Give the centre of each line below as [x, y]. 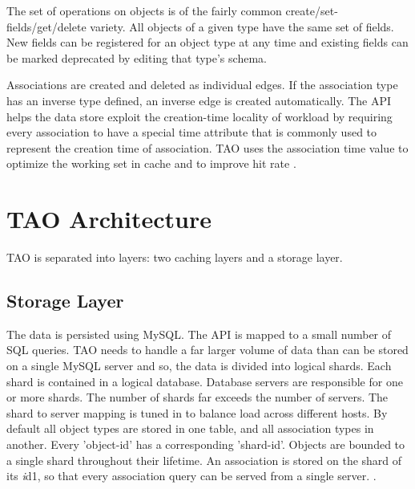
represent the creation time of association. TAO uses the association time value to [207, 147]
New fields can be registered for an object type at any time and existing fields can [207, 42]
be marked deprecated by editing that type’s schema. [137, 57]
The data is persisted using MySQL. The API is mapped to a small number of [199, 334]
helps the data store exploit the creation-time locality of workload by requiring [199, 116]
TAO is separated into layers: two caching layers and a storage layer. [175, 257]
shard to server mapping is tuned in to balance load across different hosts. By [197, 412]
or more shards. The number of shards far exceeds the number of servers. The [197, 397]
